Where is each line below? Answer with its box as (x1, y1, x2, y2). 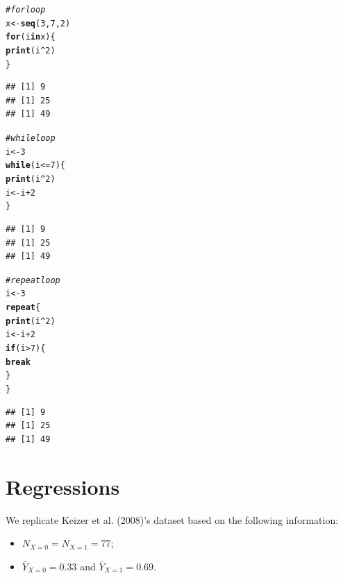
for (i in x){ (6, 32, 56, 42)
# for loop (6, 5, 46, 15)
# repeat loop (6, 275, 60, 285)
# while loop (6, 133, 56, 144)
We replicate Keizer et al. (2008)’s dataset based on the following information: (6, 512, 339, 527)
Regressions (6, 472, 120, 500)
